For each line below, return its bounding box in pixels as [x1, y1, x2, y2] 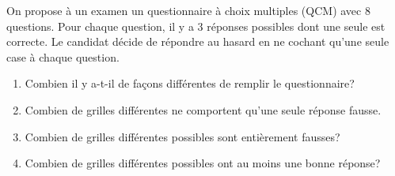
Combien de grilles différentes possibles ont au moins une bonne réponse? [25, 155, 381, 171]
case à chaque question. [6, 48, 120, 65]
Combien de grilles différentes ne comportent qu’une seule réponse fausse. [25, 101, 382, 118]
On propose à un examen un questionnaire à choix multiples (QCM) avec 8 [6, 2, 370, 18]
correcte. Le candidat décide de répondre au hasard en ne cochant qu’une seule [6, 33, 389, 50]
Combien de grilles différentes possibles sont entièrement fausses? [25, 128, 340, 144]
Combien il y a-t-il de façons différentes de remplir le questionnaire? [25, 75, 355, 92]
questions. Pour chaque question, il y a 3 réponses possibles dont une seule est [6, 17, 386, 34]
